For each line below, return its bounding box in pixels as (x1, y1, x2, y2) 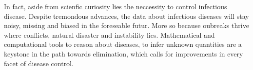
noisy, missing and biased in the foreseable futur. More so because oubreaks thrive (4, 20, 249, 30)
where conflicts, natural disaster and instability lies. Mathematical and (4, 29, 215, 40)
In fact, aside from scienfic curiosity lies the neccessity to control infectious (4, 1, 227, 11)
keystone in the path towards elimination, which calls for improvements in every (4, 48, 243, 58)
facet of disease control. (4, 58, 74, 68)
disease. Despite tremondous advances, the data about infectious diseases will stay (4, 11, 249, 21)
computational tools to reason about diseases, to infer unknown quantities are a (4, 39, 242, 49)
